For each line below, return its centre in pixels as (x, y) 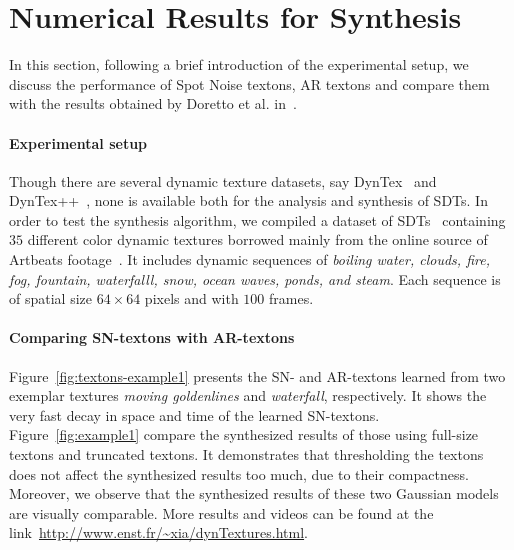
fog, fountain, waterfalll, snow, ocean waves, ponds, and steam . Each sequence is (255, 278)
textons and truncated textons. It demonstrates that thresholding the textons (246, 454)
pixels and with (191, 298)
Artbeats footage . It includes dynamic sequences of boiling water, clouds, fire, (249, 259)
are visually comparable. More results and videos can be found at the (221, 512)
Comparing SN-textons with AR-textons (152, 337)
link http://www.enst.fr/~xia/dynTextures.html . (158, 532)
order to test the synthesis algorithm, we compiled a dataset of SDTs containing (257, 219)
